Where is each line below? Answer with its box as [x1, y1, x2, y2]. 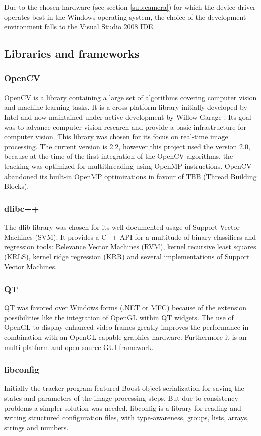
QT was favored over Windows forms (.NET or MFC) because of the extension [4, 302, 247, 313]
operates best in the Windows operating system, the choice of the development [4, 11, 246, 22]
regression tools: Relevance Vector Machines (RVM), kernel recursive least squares [4, 241, 256, 252]
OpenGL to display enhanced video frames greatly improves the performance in [4, 322, 249, 332]
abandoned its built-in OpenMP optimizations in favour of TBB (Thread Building [4, 170, 257, 181]
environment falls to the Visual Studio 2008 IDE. [4, 21, 155, 32]
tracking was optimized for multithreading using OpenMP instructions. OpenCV [4, 160, 252, 171]
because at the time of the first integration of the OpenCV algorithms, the [4, 151, 233, 161]
